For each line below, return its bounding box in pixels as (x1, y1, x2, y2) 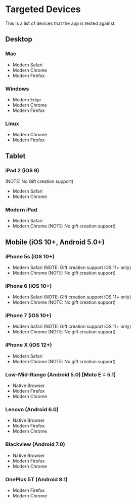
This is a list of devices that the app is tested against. (5, 20, 116, 26)
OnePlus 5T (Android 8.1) (5, 476, 68, 483)
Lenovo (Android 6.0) (5, 406, 59, 413)
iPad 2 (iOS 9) (5, 167, 39, 174)
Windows (5, 85, 29, 92)
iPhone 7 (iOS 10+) (5, 312, 52, 319)
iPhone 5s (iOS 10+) (5, 253, 55, 260)
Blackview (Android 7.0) (5, 441, 65, 448)
